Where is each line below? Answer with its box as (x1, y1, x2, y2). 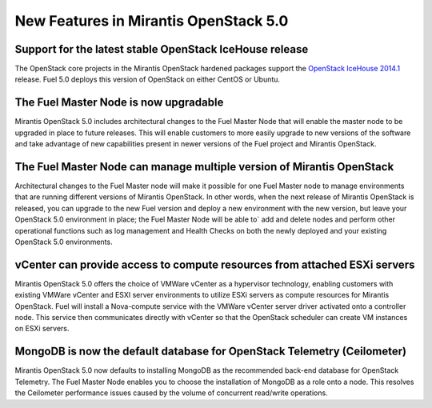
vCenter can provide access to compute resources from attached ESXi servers (14, 258, 415, 271)
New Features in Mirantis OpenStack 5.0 (14, 12, 289, 30)
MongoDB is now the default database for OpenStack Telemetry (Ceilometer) (14, 345, 407, 358)
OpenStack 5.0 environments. (14, 237, 113, 246)
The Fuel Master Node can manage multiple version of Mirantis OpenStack (14, 160, 394, 174)
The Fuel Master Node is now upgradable (14, 96, 224, 110)
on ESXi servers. (14, 324, 70, 334)
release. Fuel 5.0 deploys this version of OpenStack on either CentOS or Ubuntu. (14, 74, 280, 84)
